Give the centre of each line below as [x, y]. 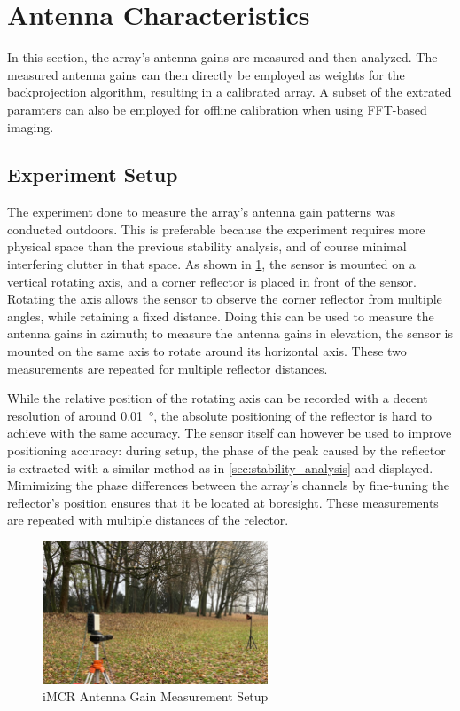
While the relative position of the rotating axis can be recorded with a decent [218, 398]
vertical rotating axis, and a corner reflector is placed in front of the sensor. [212, 281]
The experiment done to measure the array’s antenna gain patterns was [201, 212]
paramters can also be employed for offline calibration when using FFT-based [217, 109]
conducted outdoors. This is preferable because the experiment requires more [216, 229]
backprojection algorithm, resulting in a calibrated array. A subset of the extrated [230, 92]
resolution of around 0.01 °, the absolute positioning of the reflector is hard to [220, 415]
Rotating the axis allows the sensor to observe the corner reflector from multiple [225, 299]
